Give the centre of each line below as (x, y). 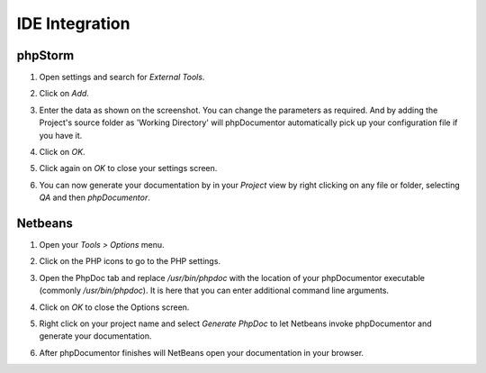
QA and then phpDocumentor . (94, 197)
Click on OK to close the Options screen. (114, 307)
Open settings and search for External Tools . (122, 77)
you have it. (61, 135)
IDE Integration (73, 23)
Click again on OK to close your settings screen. (128, 168)
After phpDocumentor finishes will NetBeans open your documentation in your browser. (202, 352)
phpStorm (45, 55)
